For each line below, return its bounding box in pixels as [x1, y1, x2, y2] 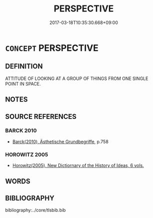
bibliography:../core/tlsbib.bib [5, 207, 66, 213]
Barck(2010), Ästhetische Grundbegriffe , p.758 [12, 138, 109, 144]
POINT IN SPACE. [5, 80, 41, 86]
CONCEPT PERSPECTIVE [5, 42, 99, 53]
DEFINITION [5, 62, 43, 70]
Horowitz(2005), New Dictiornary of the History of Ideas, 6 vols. [12, 162, 144, 168]
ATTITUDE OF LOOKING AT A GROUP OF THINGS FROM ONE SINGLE [5, 75, 149, 81]
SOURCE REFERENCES [5, 112, 77, 120]
